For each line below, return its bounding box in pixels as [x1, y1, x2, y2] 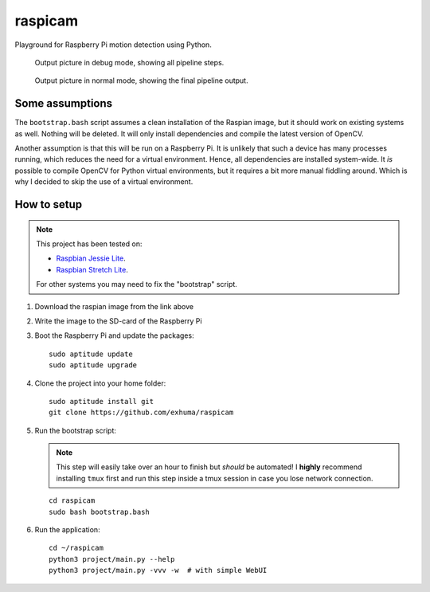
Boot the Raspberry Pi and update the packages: [34, 331, 194, 340]
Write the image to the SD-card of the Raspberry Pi [34, 316, 202, 326]
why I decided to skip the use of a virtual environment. [14, 177, 193, 186]
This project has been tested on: [36, 239, 143, 249]
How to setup [14, 198, 83, 211]
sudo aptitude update [49, 349, 133, 359]
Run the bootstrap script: [34, 425, 117, 435]
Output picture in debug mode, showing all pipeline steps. [34, 57, 225, 67]
